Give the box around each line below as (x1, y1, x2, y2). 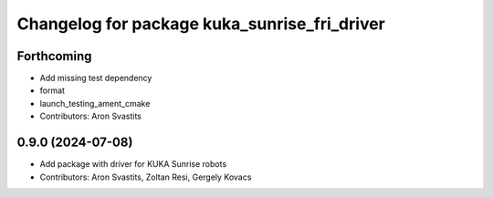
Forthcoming (16, 48, 92, 64)
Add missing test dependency (39, 73, 152, 84)
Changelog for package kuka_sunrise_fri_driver (16, 14, 385, 34)
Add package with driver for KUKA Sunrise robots (39, 159, 227, 170)
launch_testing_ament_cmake (39, 98, 151, 109)
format (39, 85, 66, 96)
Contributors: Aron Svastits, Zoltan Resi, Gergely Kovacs (39, 171, 252, 182)
